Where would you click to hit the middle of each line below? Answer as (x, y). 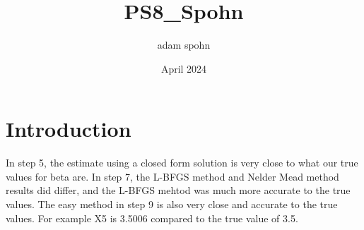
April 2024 (184, 68)
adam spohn (184, 45)
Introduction (69, 129)
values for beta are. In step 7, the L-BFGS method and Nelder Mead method (172, 176)
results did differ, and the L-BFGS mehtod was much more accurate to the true (178, 190)
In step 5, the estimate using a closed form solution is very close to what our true (182, 163)
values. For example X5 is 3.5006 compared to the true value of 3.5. (152, 218)
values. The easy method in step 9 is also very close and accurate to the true (172, 204)
